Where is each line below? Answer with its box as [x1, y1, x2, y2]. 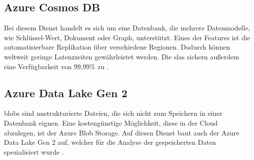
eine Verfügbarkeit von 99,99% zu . [4, 61, 109, 71]
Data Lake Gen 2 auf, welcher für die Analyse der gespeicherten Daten [4, 137, 216, 147]
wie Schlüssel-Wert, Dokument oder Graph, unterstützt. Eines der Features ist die [4, 32, 251, 42]
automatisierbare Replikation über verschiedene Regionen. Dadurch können [4, 42, 230, 52]
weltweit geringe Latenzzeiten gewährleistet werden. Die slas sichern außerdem [4, 51, 239, 61]
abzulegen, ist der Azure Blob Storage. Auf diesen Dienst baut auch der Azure [4, 127, 239, 137]
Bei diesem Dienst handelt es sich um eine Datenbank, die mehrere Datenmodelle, [4, 23, 250, 33]
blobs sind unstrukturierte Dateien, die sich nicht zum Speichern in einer [4, 108, 223, 118]
